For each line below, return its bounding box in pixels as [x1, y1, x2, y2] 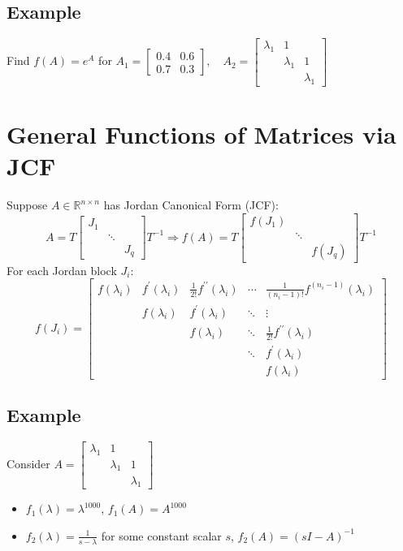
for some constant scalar [101, 527, 222, 544]
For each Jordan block [6, 261, 117, 278]
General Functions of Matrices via [6, 117, 396, 150]
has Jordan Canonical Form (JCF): [103, 196, 279, 213]
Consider [6, 455, 50, 472]
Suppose [6, 196, 48, 213]
